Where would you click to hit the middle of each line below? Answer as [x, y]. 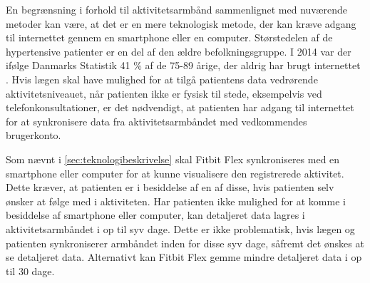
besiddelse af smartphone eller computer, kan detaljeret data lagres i [155, 215]
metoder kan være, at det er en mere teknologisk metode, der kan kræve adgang [181, 23]
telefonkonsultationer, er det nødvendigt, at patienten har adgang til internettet [180, 107]
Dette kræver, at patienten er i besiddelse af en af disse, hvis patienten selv [170, 187]
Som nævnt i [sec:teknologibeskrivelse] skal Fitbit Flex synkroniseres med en [173, 159]
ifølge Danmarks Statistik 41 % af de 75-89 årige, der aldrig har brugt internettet [183, 65]
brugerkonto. [34, 135]
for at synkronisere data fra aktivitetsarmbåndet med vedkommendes [156, 121]
